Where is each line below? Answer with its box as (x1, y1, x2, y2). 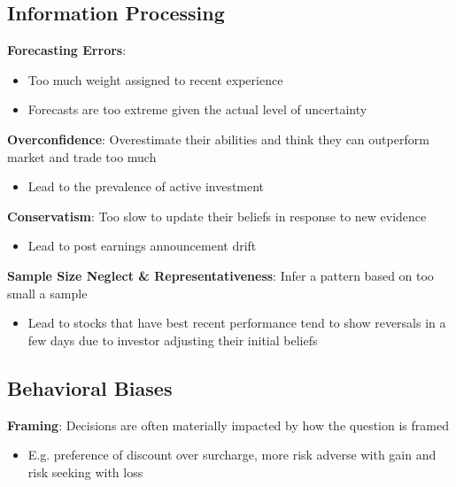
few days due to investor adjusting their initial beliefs (27, 330, 318, 349)
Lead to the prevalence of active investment (27, 177, 265, 196)
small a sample (7, 283, 88, 302)
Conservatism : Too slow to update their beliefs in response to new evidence (7, 206, 427, 225)
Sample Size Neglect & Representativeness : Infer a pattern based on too (7, 266, 434, 284)
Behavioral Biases (7, 374, 173, 401)
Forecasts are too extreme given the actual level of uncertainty (27, 100, 367, 119)
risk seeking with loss (27, 462, 143, 481)
